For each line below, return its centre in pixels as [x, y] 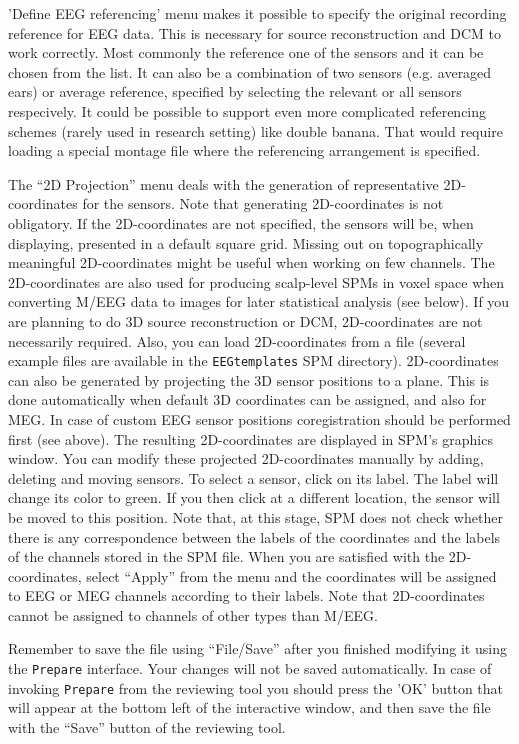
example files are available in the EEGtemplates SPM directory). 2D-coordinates [253, 360]
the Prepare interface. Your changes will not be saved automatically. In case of [250, 668]
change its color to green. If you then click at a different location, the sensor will [254, 497]
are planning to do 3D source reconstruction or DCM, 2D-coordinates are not [245, 320]
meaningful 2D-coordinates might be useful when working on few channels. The [251, 262]
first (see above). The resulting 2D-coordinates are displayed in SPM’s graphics [250, 438]
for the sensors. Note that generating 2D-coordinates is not [263, 203]
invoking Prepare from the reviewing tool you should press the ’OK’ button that [256, 687]
